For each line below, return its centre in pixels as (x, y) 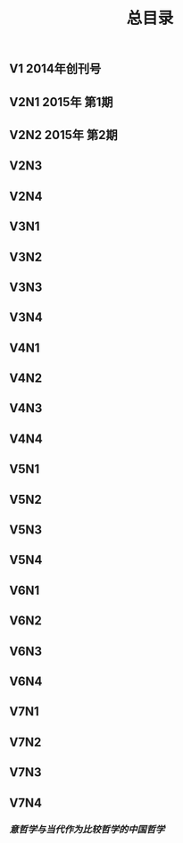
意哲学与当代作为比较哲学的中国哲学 (87, 830)
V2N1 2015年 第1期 (61, 102)
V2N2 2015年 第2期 (63, 135)
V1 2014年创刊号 (55, 69)
